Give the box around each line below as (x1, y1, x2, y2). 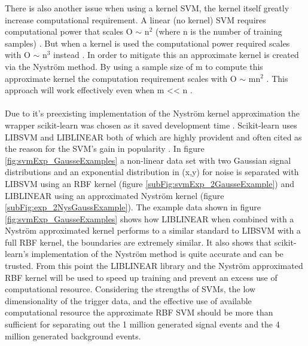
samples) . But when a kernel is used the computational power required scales (5, 36, 290, 49)
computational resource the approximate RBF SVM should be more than (5, 306, 273, 319)
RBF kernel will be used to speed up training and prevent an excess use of (5, 271, 277, 283)
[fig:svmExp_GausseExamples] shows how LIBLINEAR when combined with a (5, 212, 294, 225)
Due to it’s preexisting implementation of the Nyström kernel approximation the (5, 107, 300, 120)
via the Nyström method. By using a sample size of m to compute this (5, 60, 263, 72)
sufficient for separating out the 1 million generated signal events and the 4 (5, 318, 280, 330)
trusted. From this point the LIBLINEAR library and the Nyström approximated (5, 259, 303, 272)
